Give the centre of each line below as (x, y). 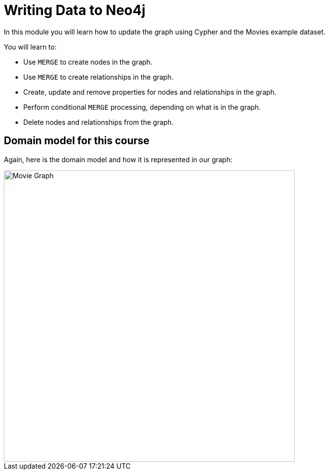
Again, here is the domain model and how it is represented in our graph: (118, 159)
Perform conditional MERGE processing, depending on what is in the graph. (142, 107)
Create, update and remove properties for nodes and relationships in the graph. (150, 92)
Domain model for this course (77, 141)
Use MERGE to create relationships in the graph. (98, 77)
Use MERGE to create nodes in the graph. (88, 62)
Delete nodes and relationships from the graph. (99, 122)
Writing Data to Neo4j (75, 10)
